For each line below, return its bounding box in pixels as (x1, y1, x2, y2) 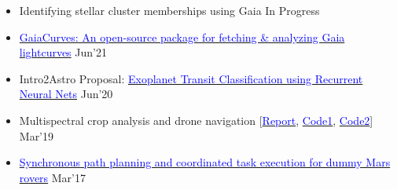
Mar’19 (19, 127, 54, 144)
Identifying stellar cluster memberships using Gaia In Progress (19, 2, 320, 18)
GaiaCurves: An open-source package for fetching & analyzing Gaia (19, 28, 345, 45)
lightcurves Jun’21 (19, 44, 107, 60)
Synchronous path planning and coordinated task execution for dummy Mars (19, 154, 391, 170)
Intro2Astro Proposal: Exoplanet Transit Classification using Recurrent (19, 70, 363, 86)
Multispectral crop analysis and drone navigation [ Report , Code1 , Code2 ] (19, 111, 373, 128)
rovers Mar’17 (19, 169, 86, 185)
